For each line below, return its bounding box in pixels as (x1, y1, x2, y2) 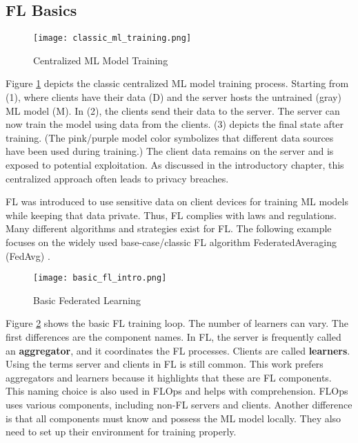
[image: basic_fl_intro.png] (33, 273, 167, 283)
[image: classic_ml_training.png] (33, 33, 192, 44)
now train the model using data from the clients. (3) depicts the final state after (6, 117, 344, 131)
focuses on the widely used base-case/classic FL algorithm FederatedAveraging (6, 234, 337, 249)
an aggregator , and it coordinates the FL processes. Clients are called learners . (6, 343, 350, 357)
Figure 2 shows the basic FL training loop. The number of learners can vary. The (6, 316, 348, 330)
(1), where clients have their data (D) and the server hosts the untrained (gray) (6, 90, 341, 104)
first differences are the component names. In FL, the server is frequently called (6, 330, 341, 344)
